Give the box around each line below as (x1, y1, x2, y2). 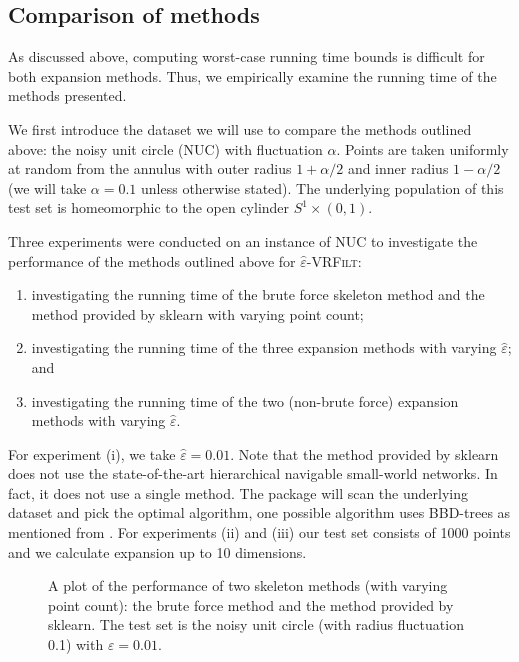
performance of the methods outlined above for (8, 250, 296, 271)
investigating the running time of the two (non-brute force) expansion (31, 390, 459, 411)
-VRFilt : (306, 250, 362, 271)
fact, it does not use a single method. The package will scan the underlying (8, 482, 468, 503)
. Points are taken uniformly (336, 138, 509, 159)
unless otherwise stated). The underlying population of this (141, 177, 504, 198)
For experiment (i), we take (8, 443, 176, 464)
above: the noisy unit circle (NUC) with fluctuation (8, 138, 323, 159)
